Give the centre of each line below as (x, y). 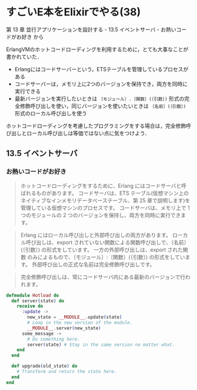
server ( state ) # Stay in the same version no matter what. (101, 345)
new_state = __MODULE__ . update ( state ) (75, 317)
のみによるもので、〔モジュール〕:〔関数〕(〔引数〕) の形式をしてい (106, 257)
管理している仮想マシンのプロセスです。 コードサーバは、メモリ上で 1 (105, 208)
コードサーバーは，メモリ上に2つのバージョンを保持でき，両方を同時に (101, 84)
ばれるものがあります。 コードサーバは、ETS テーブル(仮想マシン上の (105, 193)
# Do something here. (54, 339)
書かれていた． (24, 56)
